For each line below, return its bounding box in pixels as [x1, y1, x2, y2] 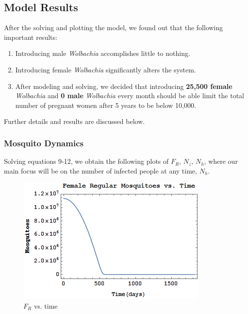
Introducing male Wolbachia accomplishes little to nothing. [15, 48, 190, 58]
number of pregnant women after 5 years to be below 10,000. [15, 100, 196, 110]
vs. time [33, 300, 58, 311]
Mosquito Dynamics [4, 137, 83, 149]
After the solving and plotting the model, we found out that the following [4, 22, 223, 33]
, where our [204, 156, 238, 166]
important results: [4, 32, 57, 42]
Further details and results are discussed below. [4, 116, 145, 126]
